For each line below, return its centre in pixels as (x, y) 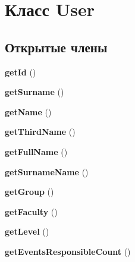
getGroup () (29, 192)
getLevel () (27, 231)
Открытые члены (56, 47)
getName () (28, 111)
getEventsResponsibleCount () (68, 251)
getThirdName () (40, 132)
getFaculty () (31, 211)
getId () (21, 72)
